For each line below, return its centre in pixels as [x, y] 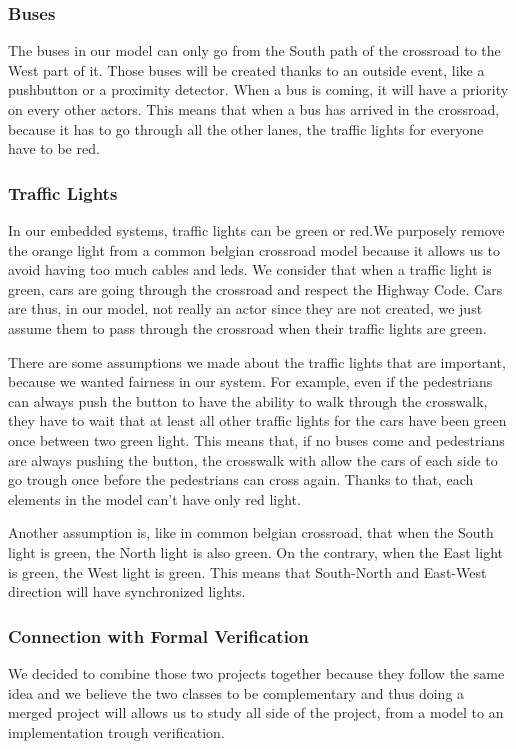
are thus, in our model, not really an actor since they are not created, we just [245, 308]
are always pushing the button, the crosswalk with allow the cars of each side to [253, 459]
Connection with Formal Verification [158, 635]
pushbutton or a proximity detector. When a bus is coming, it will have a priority [258, 89]
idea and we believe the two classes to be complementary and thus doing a [236, 692]
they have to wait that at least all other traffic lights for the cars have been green [257, 420]
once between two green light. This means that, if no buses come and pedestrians [256, 439]
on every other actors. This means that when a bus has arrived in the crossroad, [254, 109]
